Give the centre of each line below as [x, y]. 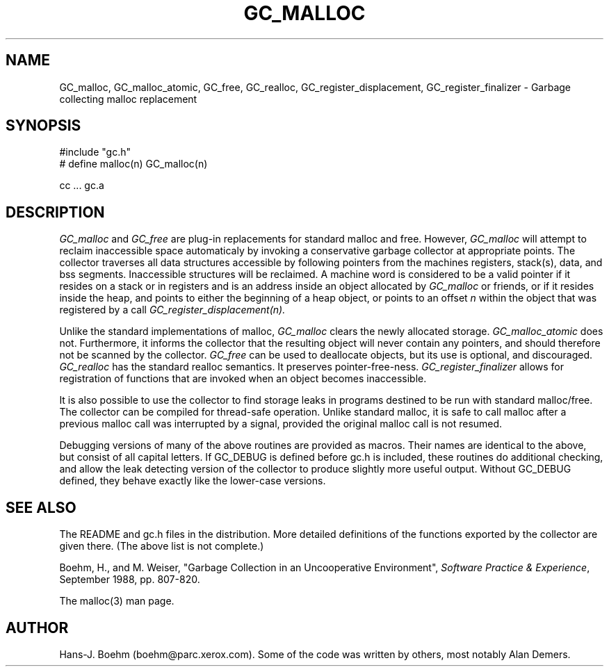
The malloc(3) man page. [117, 601]
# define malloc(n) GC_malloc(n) [133, 164]
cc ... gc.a [82, 186]
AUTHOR [37, 628]
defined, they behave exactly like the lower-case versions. [193, 481]
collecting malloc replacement [128, 99]
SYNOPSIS [43, 126]
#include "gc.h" [95, 152]
